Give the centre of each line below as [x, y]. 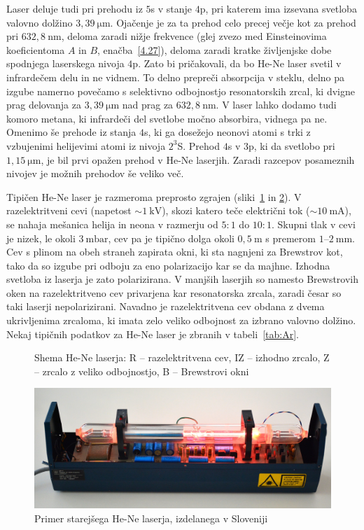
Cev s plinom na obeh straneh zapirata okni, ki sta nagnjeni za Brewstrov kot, [175, 252]
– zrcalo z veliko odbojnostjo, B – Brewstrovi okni [142, 371]
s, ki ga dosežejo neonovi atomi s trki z [227, 132]
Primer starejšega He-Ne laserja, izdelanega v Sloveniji [151, 518]
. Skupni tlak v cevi [314, 224]
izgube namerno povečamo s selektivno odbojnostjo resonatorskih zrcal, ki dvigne [181, 91]
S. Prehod [199, 145]
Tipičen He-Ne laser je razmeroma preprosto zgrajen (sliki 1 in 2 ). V [154, 196]
